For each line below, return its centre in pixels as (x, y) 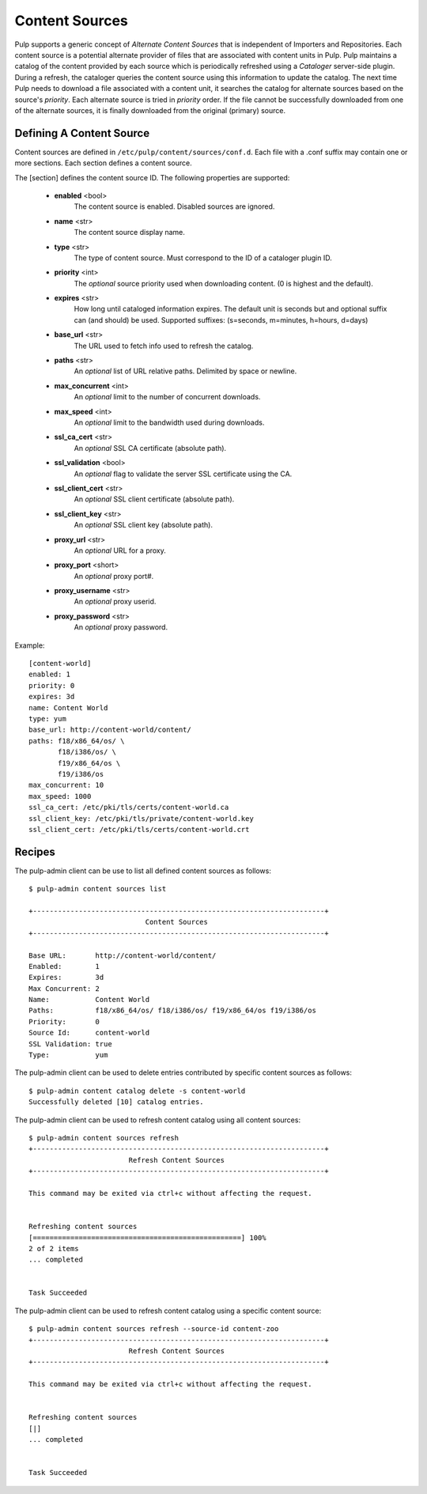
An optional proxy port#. (114, 576)
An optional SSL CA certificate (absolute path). (150, 448)
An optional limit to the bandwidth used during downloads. (169, 422)
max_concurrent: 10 (66, 785)
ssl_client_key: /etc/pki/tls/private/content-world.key (142, 818)
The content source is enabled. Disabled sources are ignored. (174, 206)
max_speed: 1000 (60, 796)
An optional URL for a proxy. (120, 550)
